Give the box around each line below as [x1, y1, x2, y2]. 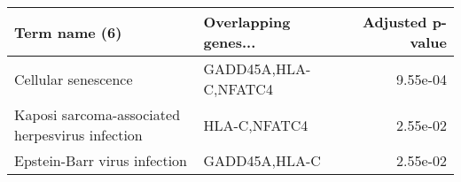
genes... [203, 32, 256, 52]
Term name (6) [14, 21, 122, 42]
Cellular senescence [14, 68, 133, 89]
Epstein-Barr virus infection [14, 150, 188, 171]
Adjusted [362, 11, 427, 32]
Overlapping [203, 11, 291, 32]
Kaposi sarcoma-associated [14, 104, 181, 125]
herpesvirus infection [14, 125, 143, 145]
